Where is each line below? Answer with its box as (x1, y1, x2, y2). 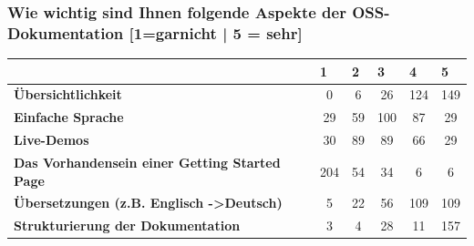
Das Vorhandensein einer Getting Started (14, 153, 281, 172)
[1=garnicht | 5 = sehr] (129, 21, 303, 44)
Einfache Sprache (14, 108, 124, 127)
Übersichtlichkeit (14, 85, 122, 104)
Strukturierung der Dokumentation (14, 216, 241, 235)
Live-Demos (14, 130, 89, 149)
